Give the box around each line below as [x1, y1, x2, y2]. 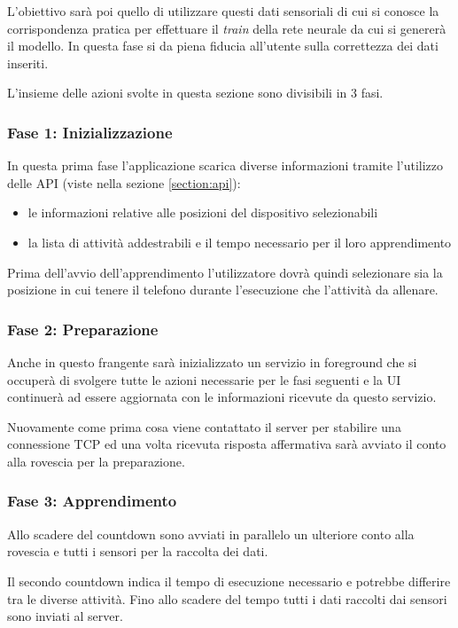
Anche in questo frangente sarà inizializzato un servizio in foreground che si [7, 352, 417, 371]
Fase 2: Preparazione [7, 318, 159, 340]
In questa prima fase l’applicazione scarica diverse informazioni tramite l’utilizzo [7, 156, 444, 175]
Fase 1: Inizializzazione [7, 121, 173, 143]
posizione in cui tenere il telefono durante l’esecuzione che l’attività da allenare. [7, 280, 439, 299]
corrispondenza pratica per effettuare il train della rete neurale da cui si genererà [7, 19, 446, 37]
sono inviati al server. [7, 607, 123, 625]
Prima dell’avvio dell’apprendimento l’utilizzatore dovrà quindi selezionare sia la [7, 263, 443, 281]
